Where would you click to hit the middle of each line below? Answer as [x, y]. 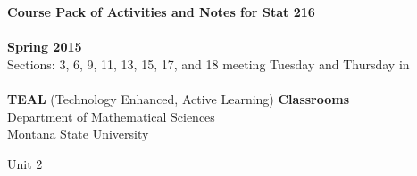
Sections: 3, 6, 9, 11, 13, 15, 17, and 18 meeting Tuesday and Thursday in [208, 64]
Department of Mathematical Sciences [111, 116]
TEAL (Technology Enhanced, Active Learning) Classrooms [179, 98]
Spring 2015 [45, 47]
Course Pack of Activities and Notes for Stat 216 [161, 12]
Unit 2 [25, 163]
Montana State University [78, 134]
